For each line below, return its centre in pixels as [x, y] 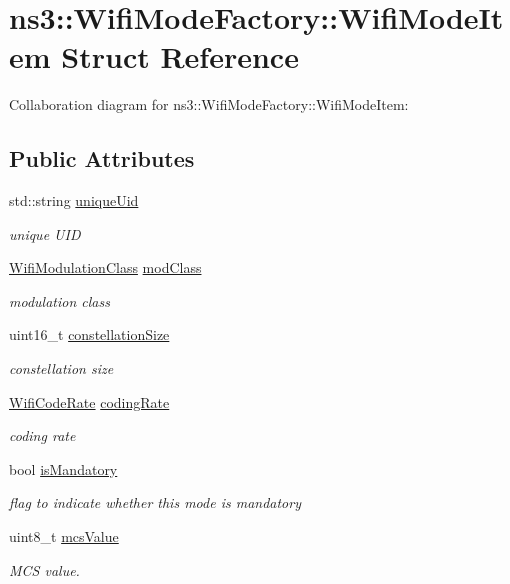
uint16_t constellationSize [89, 334]
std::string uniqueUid [74, 200]
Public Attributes [102, 158]
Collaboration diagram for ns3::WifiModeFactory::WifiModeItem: [209, 104]
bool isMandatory [63, 468]
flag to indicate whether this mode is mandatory [155, 502]
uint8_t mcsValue [64, 536]
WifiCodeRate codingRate [89, 401]
